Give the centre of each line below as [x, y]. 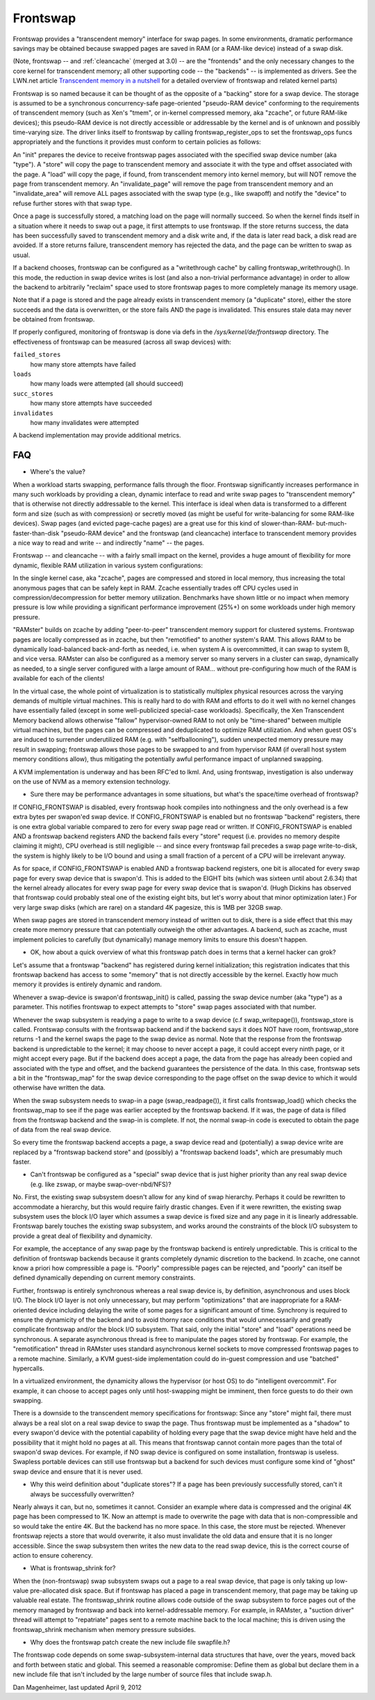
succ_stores [33, 393]
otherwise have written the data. [59, 1087]
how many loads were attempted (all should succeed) [107, 384]
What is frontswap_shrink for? [73, 1568]
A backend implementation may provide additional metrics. [97, 435]
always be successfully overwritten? [82, 1494]
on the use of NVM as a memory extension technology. [92, 782]
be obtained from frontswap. [54, 319]
